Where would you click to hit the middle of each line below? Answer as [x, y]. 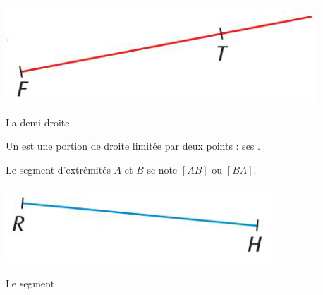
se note [162, 169]
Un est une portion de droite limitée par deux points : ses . [133, 146]
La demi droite [38, 122]
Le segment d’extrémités [58, 169]
